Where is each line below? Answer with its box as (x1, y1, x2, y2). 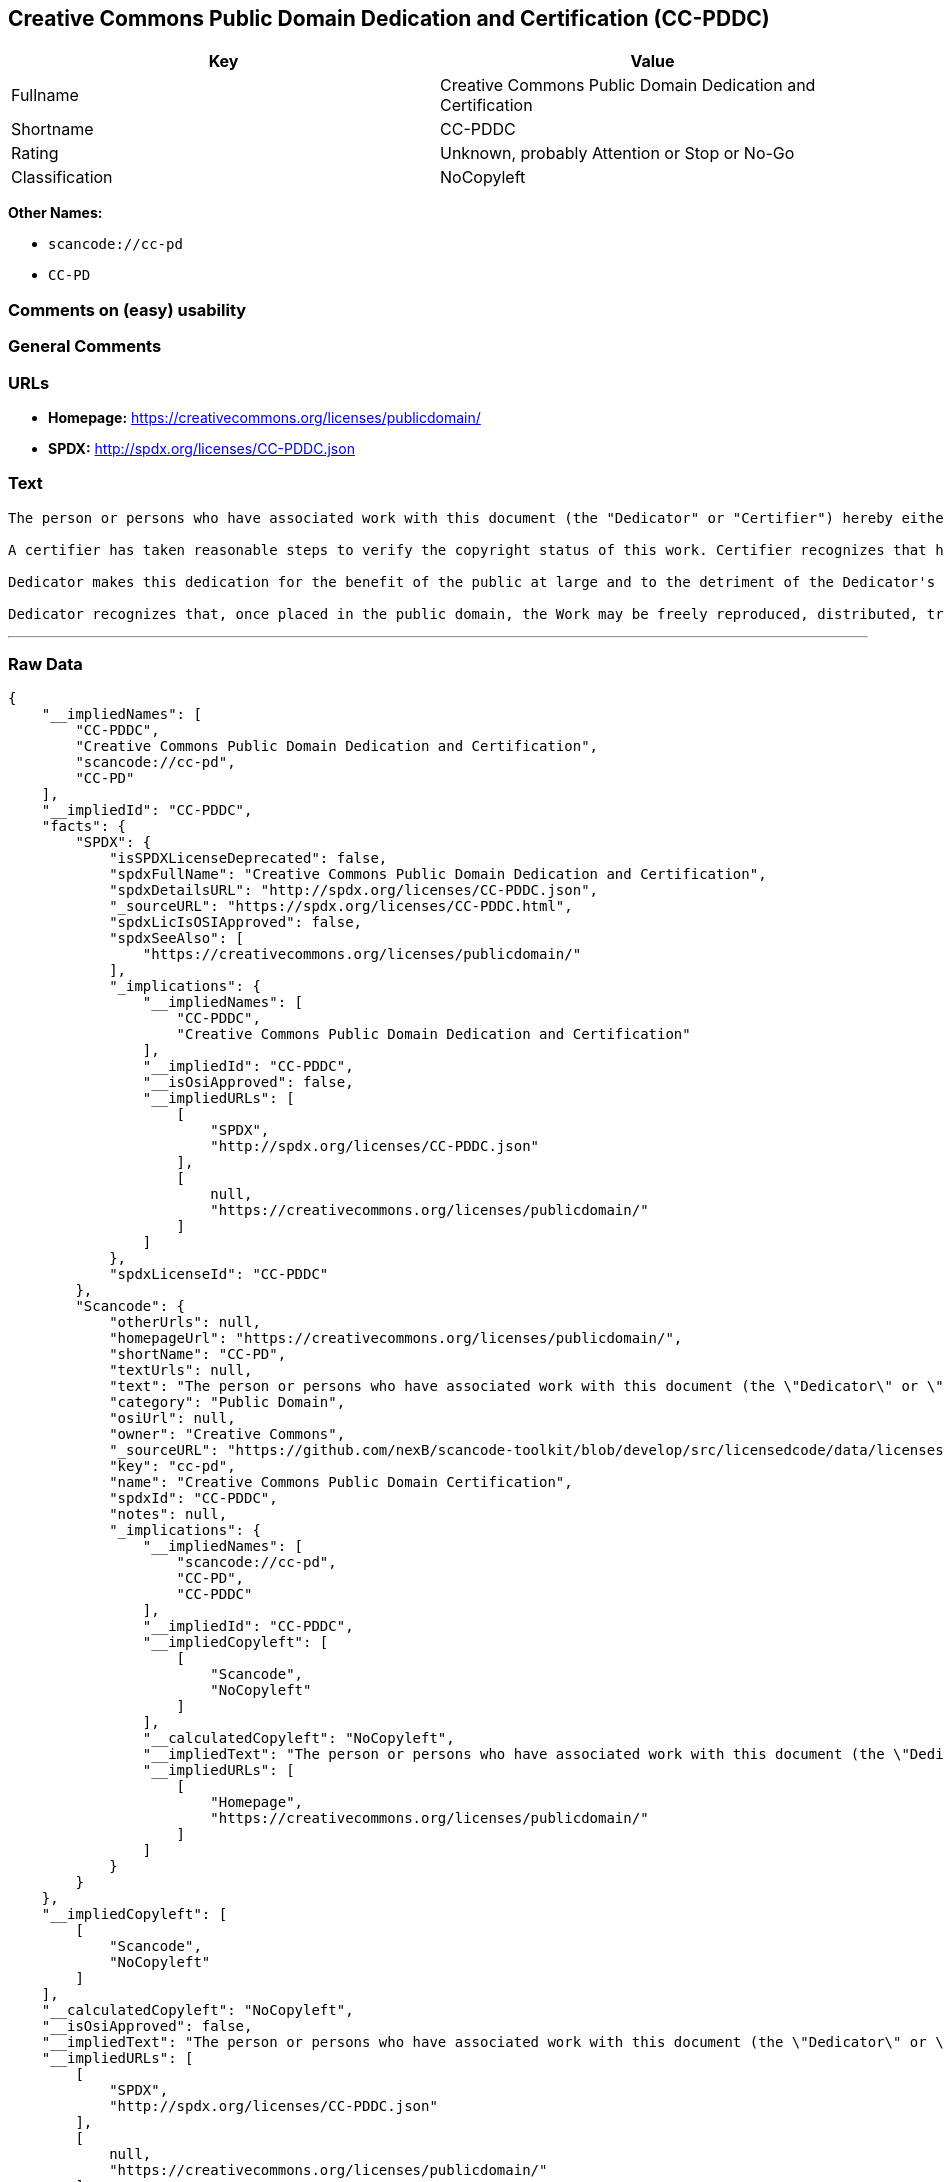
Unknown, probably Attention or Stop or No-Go (440, 143, 795, 164)
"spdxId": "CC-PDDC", (109, 1490, 278, 1507)
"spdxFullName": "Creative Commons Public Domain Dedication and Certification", (109, 866, 767, 883)
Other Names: (8, 204, 103, 222)
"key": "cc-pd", (109, 1458, 236, 1475)
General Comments (8, 336, 162, 357)
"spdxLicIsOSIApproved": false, (109, 914, 363, 931)
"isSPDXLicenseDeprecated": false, (109, 850, 388, 867)
